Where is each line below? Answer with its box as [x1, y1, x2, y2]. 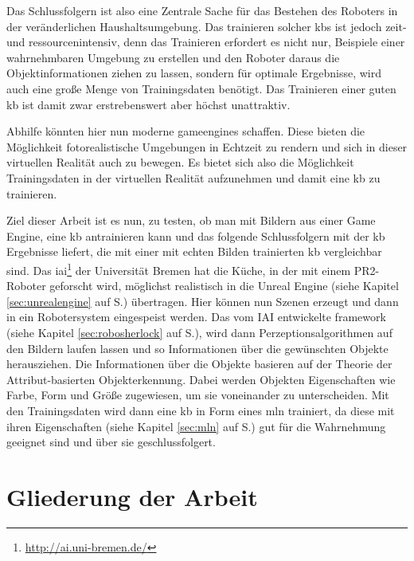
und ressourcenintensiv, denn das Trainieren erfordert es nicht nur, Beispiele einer [6, 33, 405, 50]
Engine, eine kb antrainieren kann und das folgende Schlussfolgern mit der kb [6, 227, 385, 244]
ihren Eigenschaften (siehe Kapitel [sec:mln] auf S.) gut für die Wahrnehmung [6, 418, 386, 434]
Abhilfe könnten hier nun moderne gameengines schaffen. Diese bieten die [6, 123, 365, 139]
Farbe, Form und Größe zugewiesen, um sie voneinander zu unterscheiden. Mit [6, 386, 389, 403]
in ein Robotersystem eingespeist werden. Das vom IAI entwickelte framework [6, 308, 386, 325]
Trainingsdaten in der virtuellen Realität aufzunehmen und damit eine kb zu [6, 169, 381, 186]
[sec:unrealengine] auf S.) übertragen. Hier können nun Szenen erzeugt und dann [6, 292, 399, 309]
